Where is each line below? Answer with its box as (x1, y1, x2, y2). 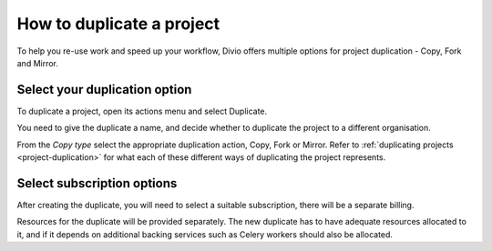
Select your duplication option (16, 82, 192, 97)
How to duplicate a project (16, 14, 220, 34)
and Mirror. (16, 57, 59, 68)
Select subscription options (16, 176, 178, 191)
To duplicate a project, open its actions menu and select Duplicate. (16, 105, 268, 116)
